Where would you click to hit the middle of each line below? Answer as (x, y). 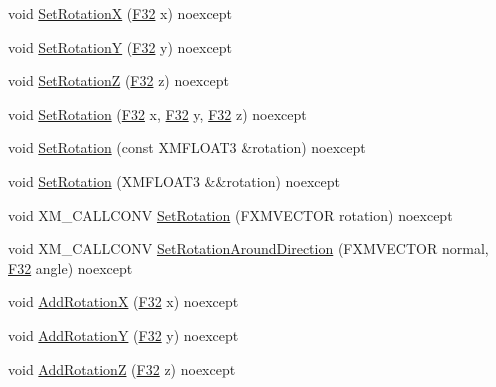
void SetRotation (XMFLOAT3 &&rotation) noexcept (174, 180)
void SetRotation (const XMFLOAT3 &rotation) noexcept (187, 147)
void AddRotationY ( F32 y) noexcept (123, 334)
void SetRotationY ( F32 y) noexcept (120, 46)
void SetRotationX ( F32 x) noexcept (120, 13)
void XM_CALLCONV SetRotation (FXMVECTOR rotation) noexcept (230, 214)
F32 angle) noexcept (70, 267)
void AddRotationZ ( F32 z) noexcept (122, 368)
